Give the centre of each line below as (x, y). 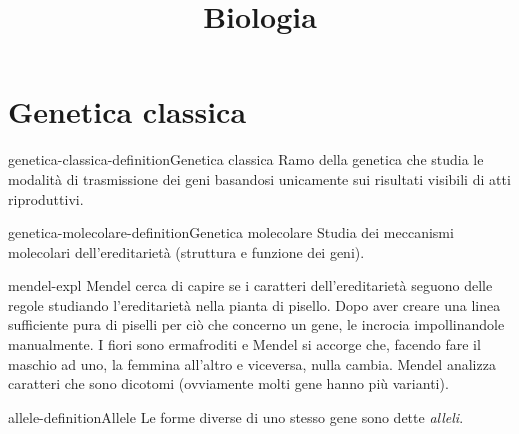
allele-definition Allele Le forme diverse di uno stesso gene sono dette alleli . (236, 416)
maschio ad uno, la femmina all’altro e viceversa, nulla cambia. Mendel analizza (252, 363)
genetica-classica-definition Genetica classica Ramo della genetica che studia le (246, 159)
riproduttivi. (46, 198)
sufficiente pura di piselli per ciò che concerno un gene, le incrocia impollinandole (256, 324)
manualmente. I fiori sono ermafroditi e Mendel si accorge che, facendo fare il (244, 344)
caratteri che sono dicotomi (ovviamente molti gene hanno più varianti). (228, 383)
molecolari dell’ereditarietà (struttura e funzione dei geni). (186, 251)
